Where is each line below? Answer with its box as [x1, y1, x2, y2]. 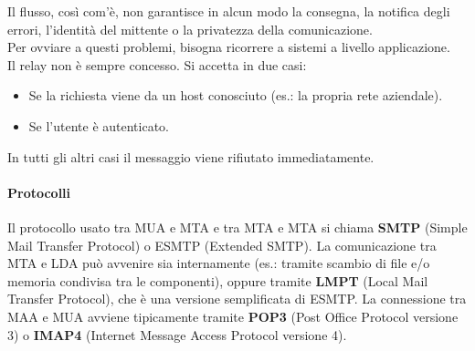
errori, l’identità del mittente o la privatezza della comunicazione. [7, 19, 373, 38]
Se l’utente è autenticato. [28, 116, 170, 135]
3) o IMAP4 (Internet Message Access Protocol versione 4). [7, 325, 347, 344]
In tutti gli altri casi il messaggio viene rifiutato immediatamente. [7, 147, 375, 166]
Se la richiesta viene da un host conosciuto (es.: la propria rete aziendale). [28, 86, 443, 105]
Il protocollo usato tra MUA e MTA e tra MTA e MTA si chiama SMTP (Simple [7, 217, 468, 236]
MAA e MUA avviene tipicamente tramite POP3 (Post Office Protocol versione [7, 306, 459, 325]
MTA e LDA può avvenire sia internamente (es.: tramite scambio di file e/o [7, 253, 430, 273]
